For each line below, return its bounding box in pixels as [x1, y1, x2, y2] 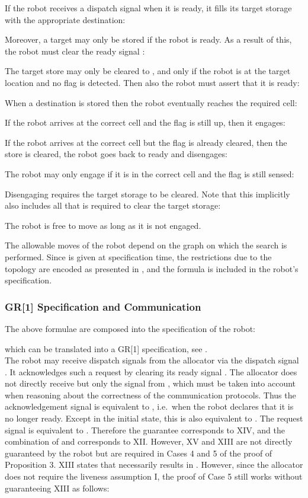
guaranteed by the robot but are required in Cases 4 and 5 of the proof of [5, 446, 272, 459]
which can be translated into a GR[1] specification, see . [5, 342, 207, 355]
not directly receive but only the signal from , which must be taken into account [5, 377, 296, 390]
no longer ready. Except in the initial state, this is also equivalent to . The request [5, 412, 303, 424]
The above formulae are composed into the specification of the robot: [5, 322, 255, 334]
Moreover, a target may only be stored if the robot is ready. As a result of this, [5, 33, 292, 46]
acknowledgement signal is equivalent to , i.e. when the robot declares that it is [5, 400, 294, 413]
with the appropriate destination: [5, 13, 126, 25]
